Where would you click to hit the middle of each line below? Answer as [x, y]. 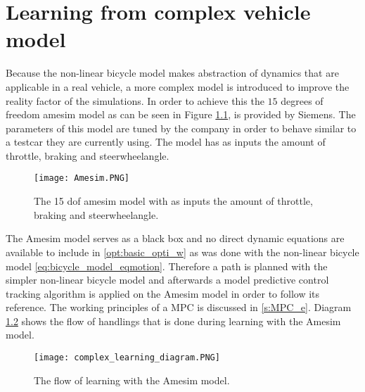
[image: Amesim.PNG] [82, 178]
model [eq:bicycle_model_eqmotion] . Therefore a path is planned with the [167, 266]
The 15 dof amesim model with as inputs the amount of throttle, [173, 201]
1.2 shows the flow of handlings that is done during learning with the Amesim [173, 321]
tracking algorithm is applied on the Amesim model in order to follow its [163, 293]
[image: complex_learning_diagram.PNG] [127, 358]
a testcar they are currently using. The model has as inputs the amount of [166, 142]
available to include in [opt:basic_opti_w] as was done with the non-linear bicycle [182, 252]
